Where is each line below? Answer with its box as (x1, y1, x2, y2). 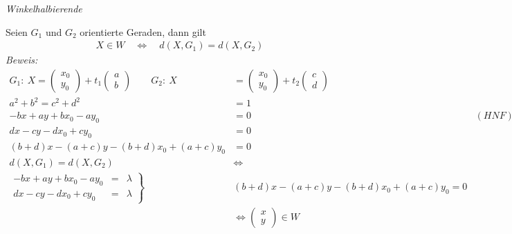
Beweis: (6, 52, 38, 67)
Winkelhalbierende (6, 1, 82, 15)
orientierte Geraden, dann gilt (80, 24, 206, 39)
